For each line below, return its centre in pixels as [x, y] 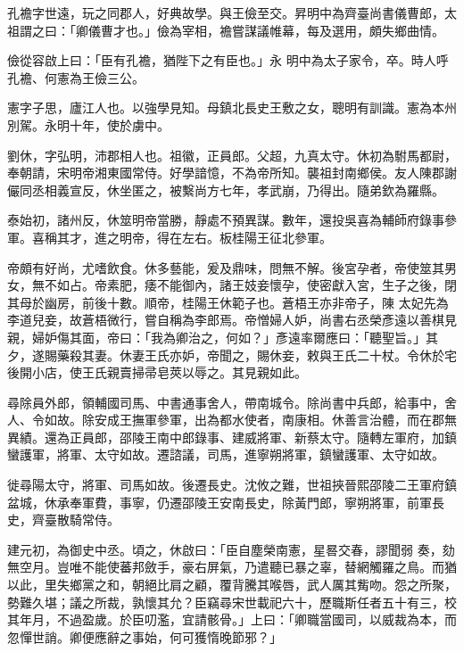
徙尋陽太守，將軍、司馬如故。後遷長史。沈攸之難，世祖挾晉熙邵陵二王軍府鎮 [232, 485]
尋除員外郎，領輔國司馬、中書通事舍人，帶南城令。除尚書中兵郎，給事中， [226, 402]
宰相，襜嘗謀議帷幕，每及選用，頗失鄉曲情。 [313, 30]
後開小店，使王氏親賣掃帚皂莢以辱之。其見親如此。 [157, 372]
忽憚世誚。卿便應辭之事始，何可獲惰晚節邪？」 [145, 636]
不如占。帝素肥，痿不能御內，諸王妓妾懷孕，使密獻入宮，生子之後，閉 [250, 285]
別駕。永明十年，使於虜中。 [88, 124]
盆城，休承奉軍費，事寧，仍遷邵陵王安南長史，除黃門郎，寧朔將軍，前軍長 [226, 502]
